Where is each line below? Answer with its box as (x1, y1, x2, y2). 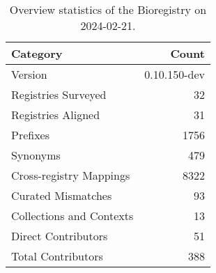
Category (11, 45, 63, 61)
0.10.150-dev (144, 66, 205, 82)
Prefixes (11, 127, 50, 143)
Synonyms (11, 147, 61, 163)
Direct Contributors (11, 228, 108, 244)
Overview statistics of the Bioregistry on (9, 1, 207, 17)
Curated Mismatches (11, 187, 112, 203)
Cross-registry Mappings (11, 167, 130, 183)
